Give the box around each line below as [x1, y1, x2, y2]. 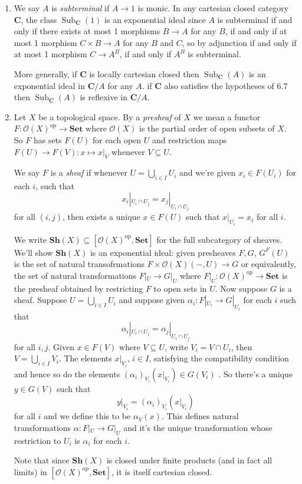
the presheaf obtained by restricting [14, 282, 143, 294]
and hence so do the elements [14, 367, 120, 380]
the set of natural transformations [14, 269, 137, 281]
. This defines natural [161, 410, 239, 422]
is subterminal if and [217, 13, 293, 25]
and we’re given [179, 166, 236, 179]
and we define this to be [44, 410, 131, 422]
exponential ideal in [14, 79, 85, 91]
